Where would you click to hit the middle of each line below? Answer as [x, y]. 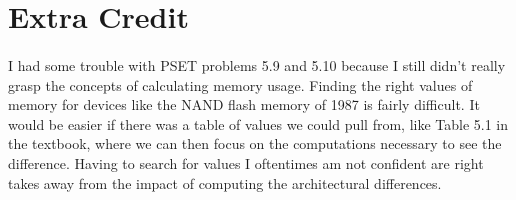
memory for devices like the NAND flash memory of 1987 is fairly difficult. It [244, 104]
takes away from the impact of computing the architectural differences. [225, 182]
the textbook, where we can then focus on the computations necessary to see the [255, 143]
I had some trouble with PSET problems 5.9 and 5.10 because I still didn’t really [257, 64]
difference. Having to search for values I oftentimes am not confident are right [246, 162]
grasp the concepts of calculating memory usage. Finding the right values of [240, 84]
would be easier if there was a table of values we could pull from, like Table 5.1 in [258, 123]
